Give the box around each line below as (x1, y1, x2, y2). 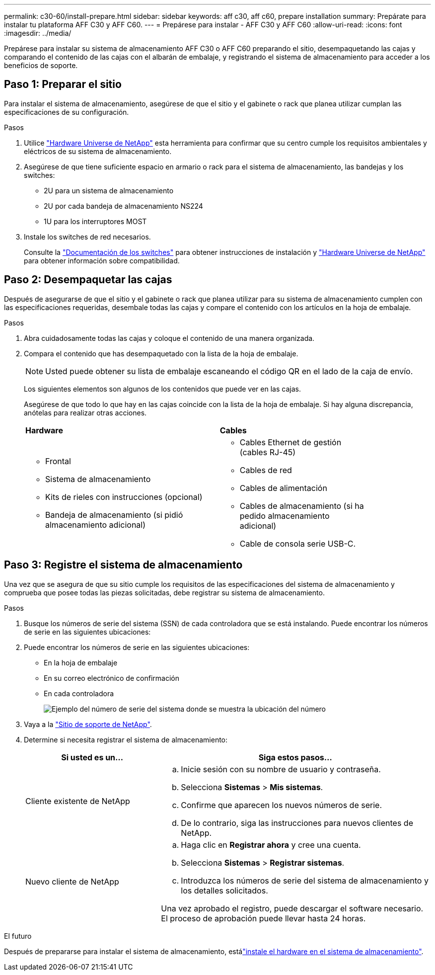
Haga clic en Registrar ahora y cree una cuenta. (181, 839, 361, 850)
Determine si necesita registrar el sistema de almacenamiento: (24, 735, 228, 744)
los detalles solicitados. (181, 885, 268, 895)
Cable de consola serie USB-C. (239, 538, 356, 549)
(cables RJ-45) (239, 447, 296, 457)
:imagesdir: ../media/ (4, 29, 72, 37)
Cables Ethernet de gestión (239, 437, 342, 447)
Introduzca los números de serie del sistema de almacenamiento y (181, 875, 429, 886)
